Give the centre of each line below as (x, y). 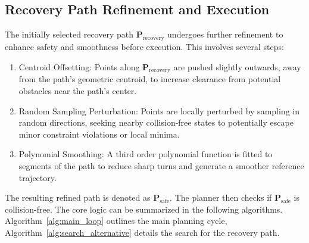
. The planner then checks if (221, 197)
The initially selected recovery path (69, 34)
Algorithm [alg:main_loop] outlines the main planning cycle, (116, 221)
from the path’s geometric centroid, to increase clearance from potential (150, 79)
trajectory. (38, 177)
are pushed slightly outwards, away (237, 66)
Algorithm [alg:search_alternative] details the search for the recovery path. (142, 232)
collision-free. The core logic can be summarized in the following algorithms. (144, 209)
